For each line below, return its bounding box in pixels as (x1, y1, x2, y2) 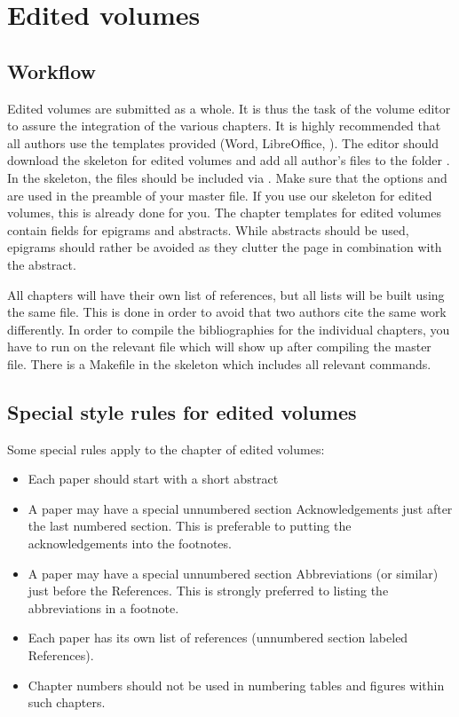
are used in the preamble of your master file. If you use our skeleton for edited (7, 185, 432, 204)
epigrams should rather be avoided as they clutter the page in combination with (7, 238, 442, 256)
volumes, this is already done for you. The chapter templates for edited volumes (7, 203, 441, 222)
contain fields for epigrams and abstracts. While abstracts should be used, (7, 220, 409, 239)
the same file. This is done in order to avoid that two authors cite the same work (7, 303, 447, 321)
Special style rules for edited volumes (7, 398, 357, 425)
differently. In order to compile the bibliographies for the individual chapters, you (7, 319, 450, 338)
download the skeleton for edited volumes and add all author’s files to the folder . (7, 151, 450, 169)
